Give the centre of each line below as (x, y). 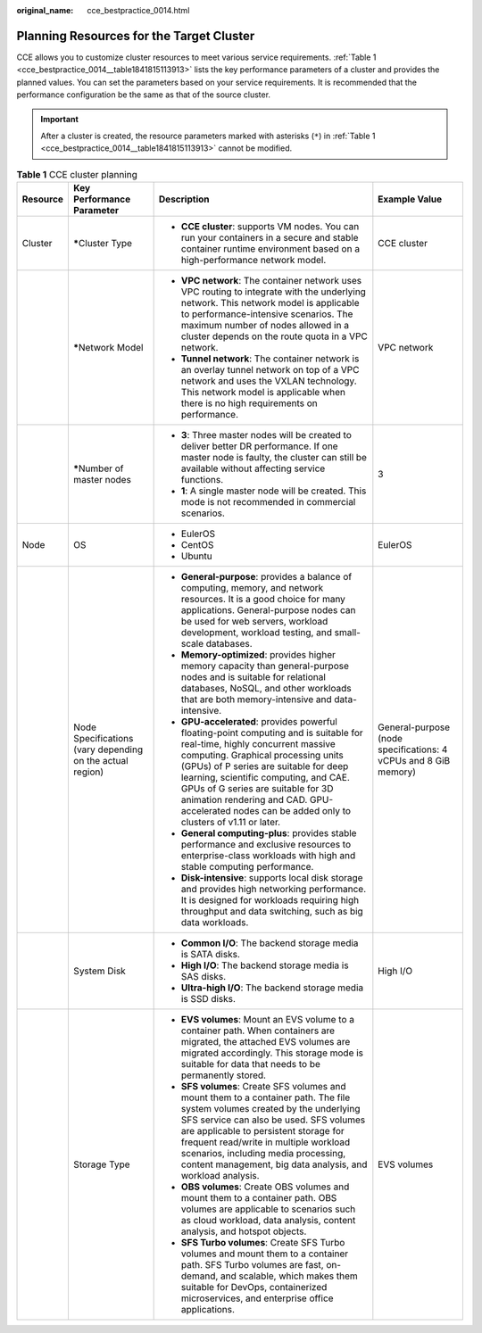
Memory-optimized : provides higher (258, 655)
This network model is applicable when (263, 393)
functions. (202, 480)
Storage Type (101, 1164)
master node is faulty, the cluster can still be (274, 458)
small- (348, 633)
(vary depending (108, 749)
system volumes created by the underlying (270, 1109)
